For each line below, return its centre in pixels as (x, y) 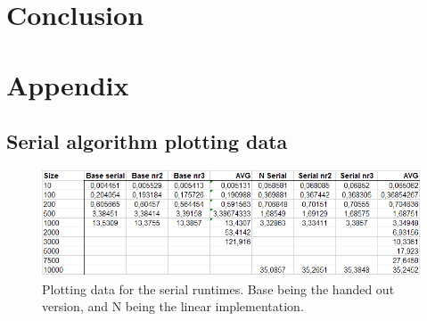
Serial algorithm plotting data (147, 141)
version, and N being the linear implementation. (173, 306)
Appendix (68, 84)
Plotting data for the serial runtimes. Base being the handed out (218, 288)
